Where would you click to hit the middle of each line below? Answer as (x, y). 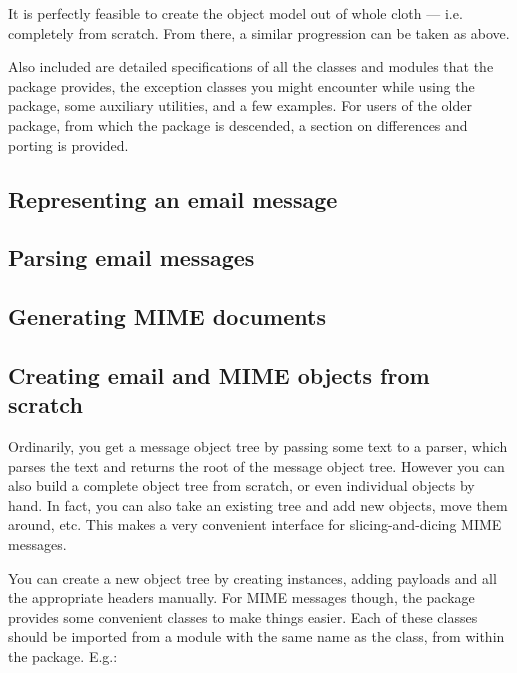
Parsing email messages (131, 257)
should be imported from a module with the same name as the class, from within (256, 636)
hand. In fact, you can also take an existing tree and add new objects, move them (258, 504)
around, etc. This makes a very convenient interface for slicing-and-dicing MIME (255, 524)
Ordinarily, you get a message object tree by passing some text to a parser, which (258, 446)
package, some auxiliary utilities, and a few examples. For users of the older (240, 105)
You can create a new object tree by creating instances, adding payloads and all (252, 577)
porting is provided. (68, 144)
